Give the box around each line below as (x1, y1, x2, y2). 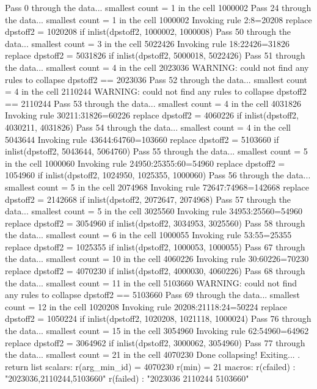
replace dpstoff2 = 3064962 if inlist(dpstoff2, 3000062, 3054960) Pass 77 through (5, 336, 305, 349)
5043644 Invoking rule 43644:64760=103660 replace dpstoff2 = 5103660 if (5, 133, 279, 145)
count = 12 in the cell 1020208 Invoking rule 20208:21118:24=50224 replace (5, 300, 288, 313)
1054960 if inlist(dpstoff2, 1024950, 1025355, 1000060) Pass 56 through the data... (5, 169, 311, 181)
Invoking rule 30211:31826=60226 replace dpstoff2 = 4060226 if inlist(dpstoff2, (5, 109, 299, 122)
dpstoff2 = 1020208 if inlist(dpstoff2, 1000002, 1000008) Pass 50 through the (5, 25, 291, 38)
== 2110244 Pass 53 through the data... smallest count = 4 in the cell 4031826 (5, 96, 302, 109)
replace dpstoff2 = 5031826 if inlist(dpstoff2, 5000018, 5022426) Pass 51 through (5, 49, 305, 62)
